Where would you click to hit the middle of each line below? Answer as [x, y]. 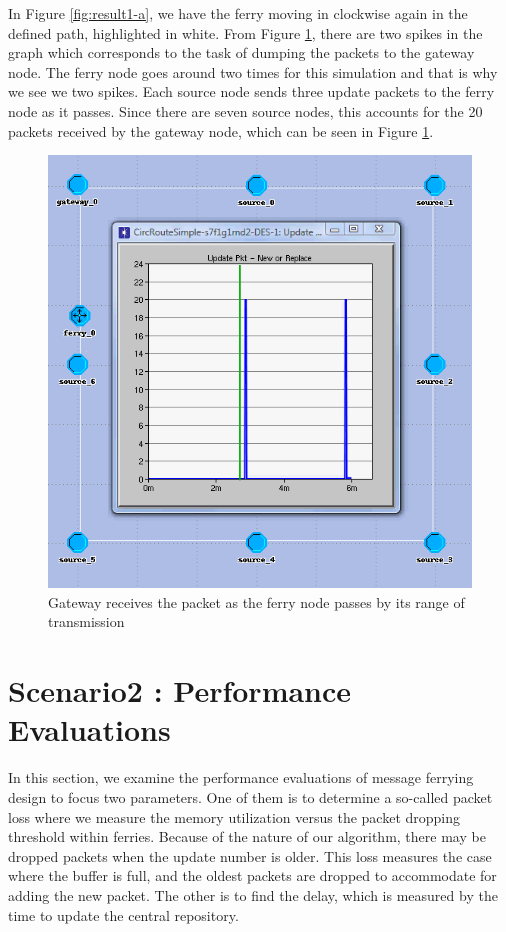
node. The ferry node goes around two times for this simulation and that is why [253, 71]
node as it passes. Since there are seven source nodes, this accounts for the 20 [245, 110]
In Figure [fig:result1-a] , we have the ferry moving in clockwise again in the [238, 13]
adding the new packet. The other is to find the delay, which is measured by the [253, 894]
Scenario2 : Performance [180, 690]
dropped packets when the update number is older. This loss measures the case [250, 855]
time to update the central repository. [123, 914]
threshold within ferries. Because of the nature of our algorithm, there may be [247, 836]
